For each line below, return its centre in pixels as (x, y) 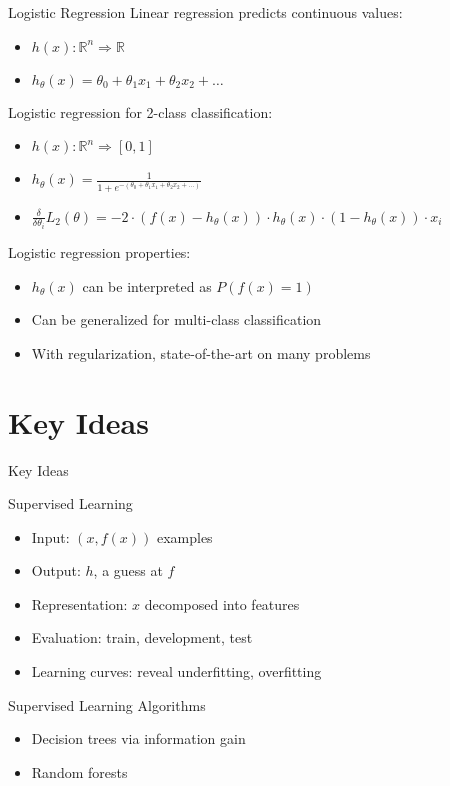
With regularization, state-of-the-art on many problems (201, 352)
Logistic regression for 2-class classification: (140, 111)
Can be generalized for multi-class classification (176, 319)
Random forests (79, 771)
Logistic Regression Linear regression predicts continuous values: (205, 12)
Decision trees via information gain (138, 738)
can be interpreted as (147, 285)
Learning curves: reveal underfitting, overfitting (176, 671)
